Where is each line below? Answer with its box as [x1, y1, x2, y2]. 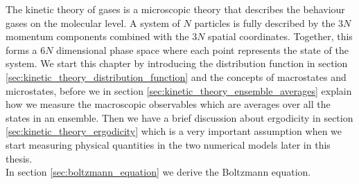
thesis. [6, 151, 33, 165]
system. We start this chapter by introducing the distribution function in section [6, 56, 348, 71]
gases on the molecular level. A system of [6, 15, 180, 30]
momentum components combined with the [6, 29, 189, 44]
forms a [6, 42, 37, 57]
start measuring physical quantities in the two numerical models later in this [6, 137, 331, 151]
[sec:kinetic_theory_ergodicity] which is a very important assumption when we [6, 124, 342, 138]
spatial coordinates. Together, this [208, 29, 353, 44]
